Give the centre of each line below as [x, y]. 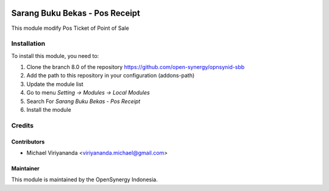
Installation [28, 44]
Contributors [28, 142]
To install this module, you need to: [55, 56]
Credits [22, 125]
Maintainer [25, 168]
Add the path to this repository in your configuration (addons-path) [111, 76]
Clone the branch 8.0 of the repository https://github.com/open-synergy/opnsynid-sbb [136, 67]
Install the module [49, 110]
